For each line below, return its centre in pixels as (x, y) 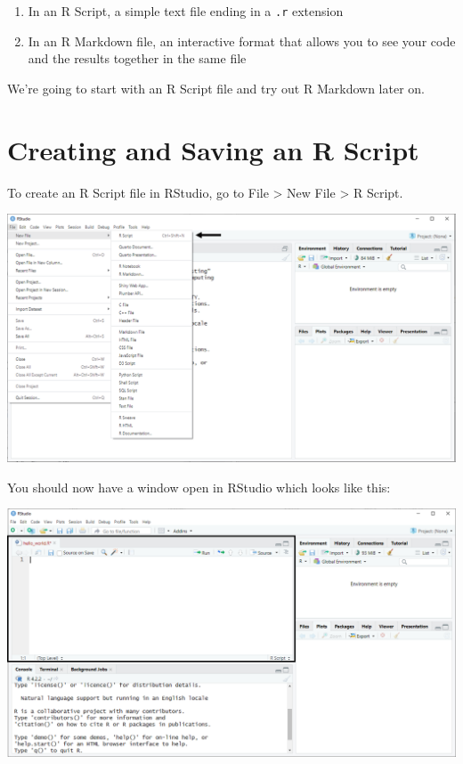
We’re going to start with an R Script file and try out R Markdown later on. (216, 88)
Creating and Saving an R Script (213, 149)
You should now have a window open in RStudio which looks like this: (199, 487)
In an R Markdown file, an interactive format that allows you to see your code (242, 41)
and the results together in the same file (137, 58)
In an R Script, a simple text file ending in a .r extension (186, 11)
